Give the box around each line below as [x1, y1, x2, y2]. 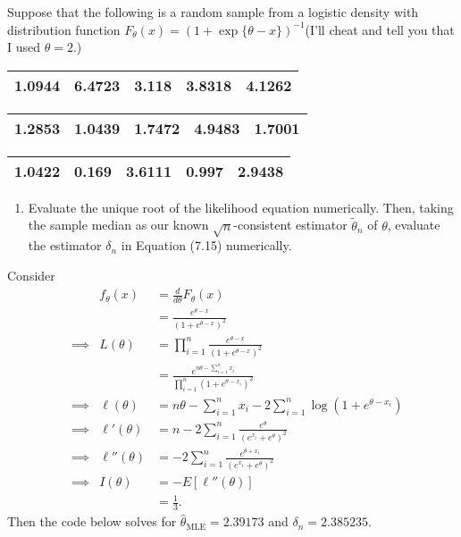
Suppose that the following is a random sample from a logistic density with [7, 3, 419, 21]
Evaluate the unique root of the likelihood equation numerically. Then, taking [28, 197, 454, 216]
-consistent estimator [233, 215, 348, 234]
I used [7, 38, 41, 56]
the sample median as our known [28, 215, 209, 234]
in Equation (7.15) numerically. [121, 236, 292, 255]
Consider [7, 265, 55, 284]
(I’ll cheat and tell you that [305, 20, 455, 38]
